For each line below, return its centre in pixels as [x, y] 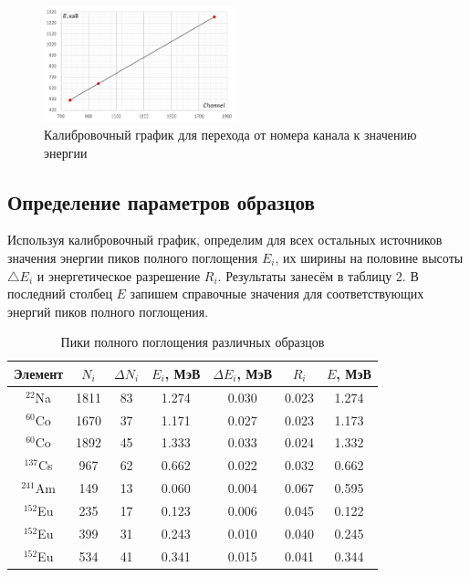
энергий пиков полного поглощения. [108, 311]
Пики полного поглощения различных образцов [193, 342]
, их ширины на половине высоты [369, 257]
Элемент [39, 373]
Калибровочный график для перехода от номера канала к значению [230, 134]
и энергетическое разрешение [119, 275]
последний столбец [60, 294]
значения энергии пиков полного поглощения [133, 257]
